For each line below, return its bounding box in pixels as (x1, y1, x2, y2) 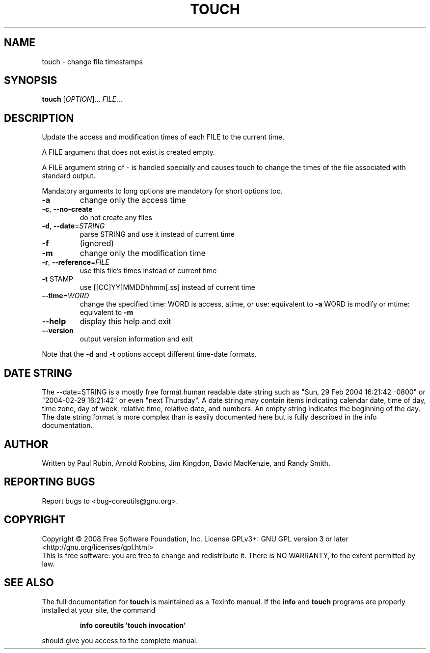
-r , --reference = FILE (42, 258, 109, 267)
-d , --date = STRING (42, 222, 105, 230)
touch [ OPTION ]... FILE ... (42, 95, 123, 104)
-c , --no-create (42, 205, 93, 214)
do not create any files (80, 213, 152, 222)
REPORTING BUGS (4, 476, 95, 488)
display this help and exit (80, 316, 171, 327)
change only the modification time (80, 248, 206, 258)
